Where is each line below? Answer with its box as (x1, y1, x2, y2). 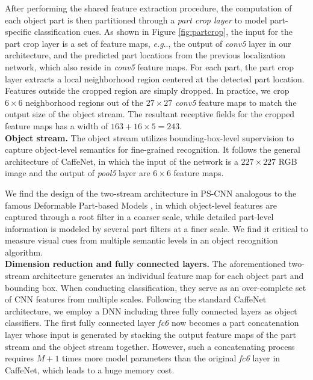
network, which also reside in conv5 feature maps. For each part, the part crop (5, 60, 294, 73)
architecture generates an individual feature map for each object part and (32, 269, 304, 282)
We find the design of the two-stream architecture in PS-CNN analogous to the (5, 186, 297, 199)
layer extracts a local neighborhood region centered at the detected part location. (5, 72, 305, 85)
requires (5, 352, 34, 364)
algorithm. (5, 245, 43, 258)
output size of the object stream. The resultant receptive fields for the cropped (5, 108, 295, 120)
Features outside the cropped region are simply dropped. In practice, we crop (5, 84, 290, 97)
